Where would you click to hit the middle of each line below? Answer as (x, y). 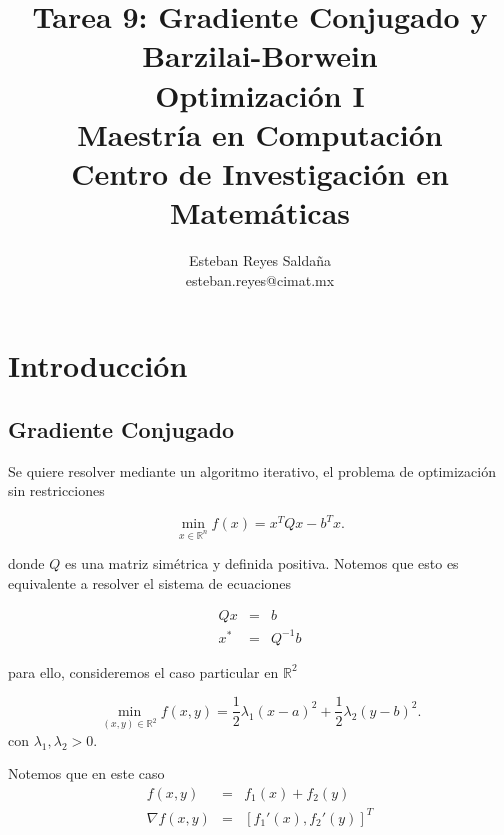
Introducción (98, 365)
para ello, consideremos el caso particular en (143, 671)
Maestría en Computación (260, 133)
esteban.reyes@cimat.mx (260, 279)
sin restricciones (56, 490)
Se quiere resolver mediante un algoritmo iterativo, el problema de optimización (252, 470)
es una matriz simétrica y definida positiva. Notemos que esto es (261, 563)
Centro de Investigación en (260, 172)
